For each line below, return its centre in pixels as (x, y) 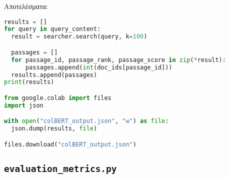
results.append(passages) (54, 75)
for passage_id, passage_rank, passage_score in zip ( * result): (118, 60)
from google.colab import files (58, 98)
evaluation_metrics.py (60, 168)
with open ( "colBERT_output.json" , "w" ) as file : (86, 121)
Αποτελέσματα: (26, 6)
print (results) (29, 82)
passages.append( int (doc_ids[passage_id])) (99, 67)
